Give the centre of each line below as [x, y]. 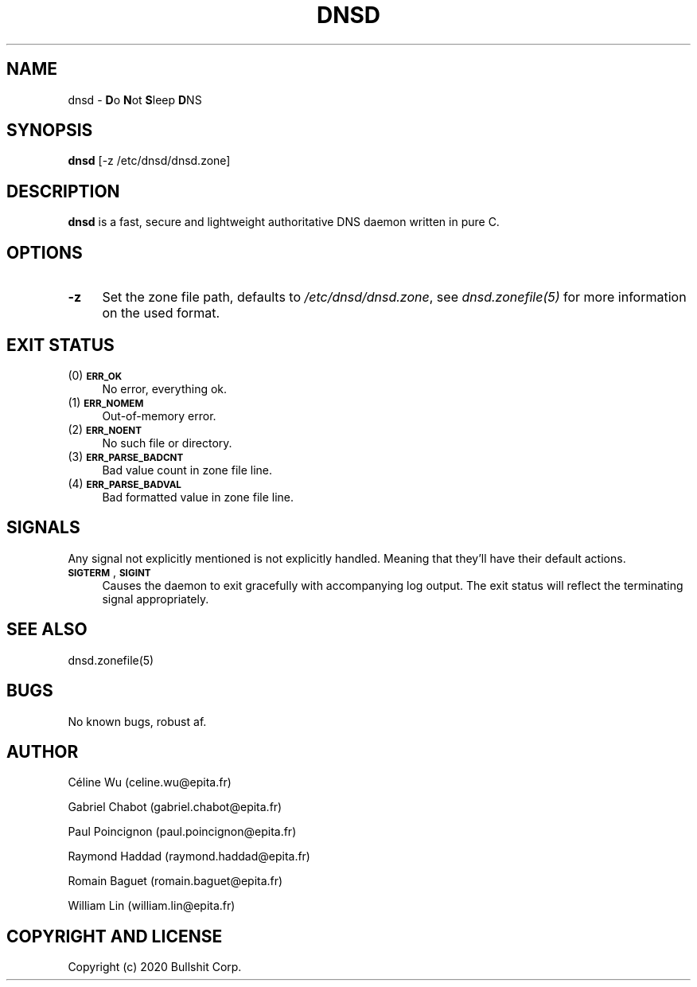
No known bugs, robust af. [137, 721]
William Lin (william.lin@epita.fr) [152, 906]
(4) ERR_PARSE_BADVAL [125, 483]
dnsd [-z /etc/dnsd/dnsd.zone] [149, 161]
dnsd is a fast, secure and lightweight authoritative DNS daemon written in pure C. [284, 222]
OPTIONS [45, 252]
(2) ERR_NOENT [105, 429]
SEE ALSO [47, 630]
